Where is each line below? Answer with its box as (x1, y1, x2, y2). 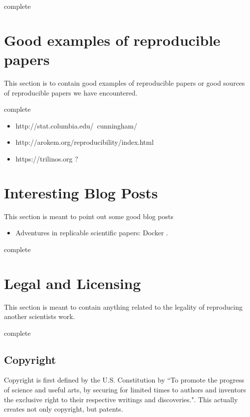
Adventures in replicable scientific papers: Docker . (15, 227, 168, 238)
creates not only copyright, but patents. (4, 404, 123, 414)
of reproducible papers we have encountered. (4, 87, 138, 97)
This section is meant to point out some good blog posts (4, 211, 173, 221)
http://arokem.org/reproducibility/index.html (15, 137, 154, 147)
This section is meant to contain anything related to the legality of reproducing (4, 301, 243, 312)
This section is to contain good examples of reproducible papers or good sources (4, 77, 245, 88)
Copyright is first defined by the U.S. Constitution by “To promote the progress (4, 375, 245, 385)
